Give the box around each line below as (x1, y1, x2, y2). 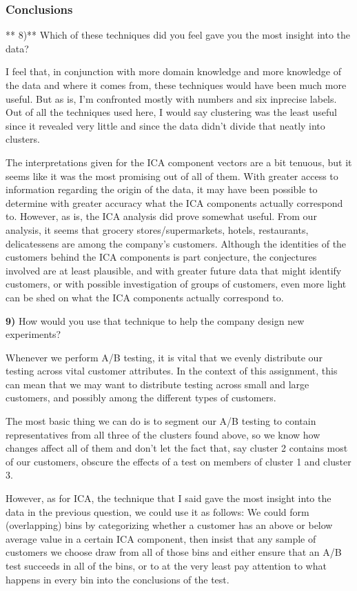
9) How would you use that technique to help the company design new (6, 313, 305, 328)
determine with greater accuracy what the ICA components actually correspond (6, 195, 343, 210)
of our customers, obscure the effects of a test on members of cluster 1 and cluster (6, 454, 351, 468)
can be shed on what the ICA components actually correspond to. (6, 290, 284, 304)
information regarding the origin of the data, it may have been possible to (6, 182, 318, 197)
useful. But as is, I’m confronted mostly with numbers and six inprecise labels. (6, 91, 337, 106)
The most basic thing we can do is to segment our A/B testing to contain (6, 414, 316, 428)
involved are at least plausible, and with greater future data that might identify (6, 263, 342, 277)
